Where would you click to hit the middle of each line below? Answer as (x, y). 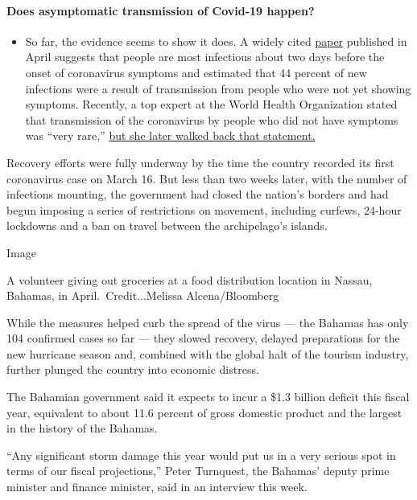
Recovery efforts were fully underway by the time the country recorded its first (200, 162)
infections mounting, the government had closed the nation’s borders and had (198, 194)
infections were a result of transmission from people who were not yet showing (218, 88)
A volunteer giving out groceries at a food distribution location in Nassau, (190, 279)
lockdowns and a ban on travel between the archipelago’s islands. (167, 225)
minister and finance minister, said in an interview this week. (157, 487)
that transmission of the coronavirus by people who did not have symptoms (212, 119)
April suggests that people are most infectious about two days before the (205, 57)
